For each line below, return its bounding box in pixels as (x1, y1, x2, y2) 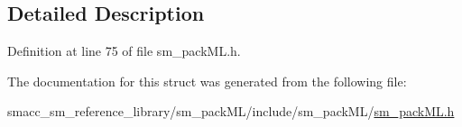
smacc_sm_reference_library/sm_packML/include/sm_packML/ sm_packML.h (7, 102, 455, 121)
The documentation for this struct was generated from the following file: (7, 71, 407, 90)
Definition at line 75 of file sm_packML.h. (7, 41, 241, 60)
